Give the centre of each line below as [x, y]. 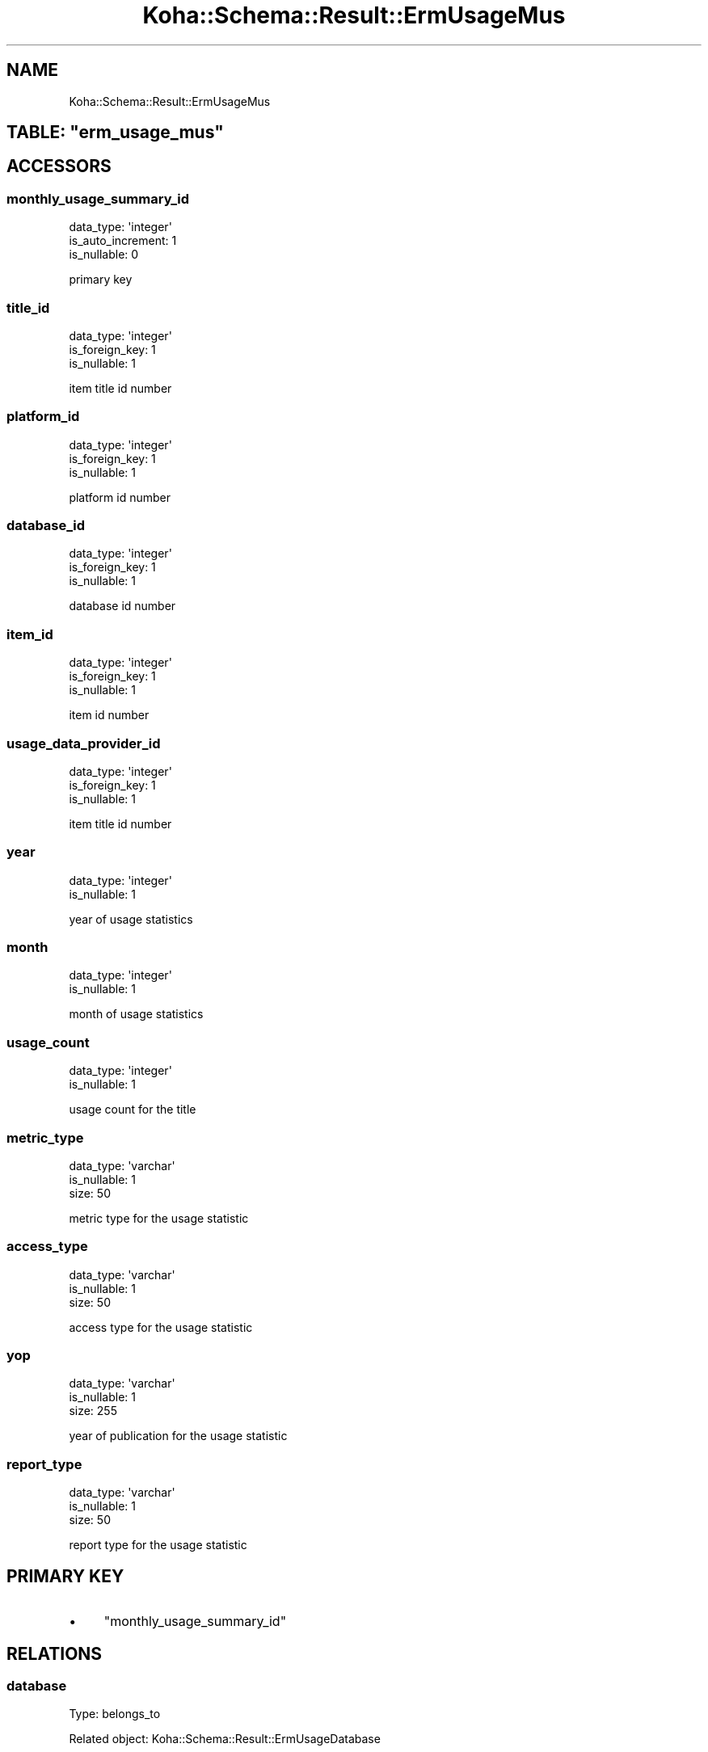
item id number [109, 715]
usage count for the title [133, 1110]
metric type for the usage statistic [159, 1218]
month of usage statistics [136, 1014]
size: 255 [93, 1411]
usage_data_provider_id [84, 743]
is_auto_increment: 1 [123, 241]
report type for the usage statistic [158, 1545]
